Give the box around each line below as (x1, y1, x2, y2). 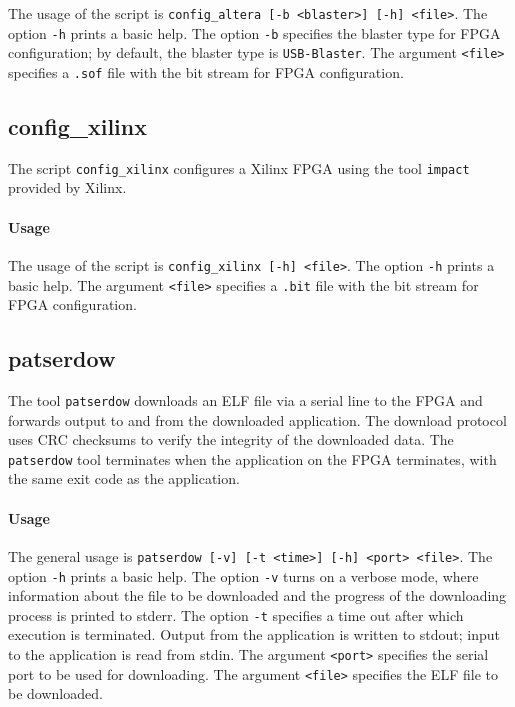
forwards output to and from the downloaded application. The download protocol (8, 409, 507, 430)
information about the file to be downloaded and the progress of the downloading (8, 585, 507, 606)
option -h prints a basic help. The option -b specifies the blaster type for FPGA (8, 22, 501, 43)
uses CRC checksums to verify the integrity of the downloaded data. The (8, 429, 454, 450)
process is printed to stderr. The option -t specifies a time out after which (8, 604, 464, 625)
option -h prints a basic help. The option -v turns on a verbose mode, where (8, 565, 479, 586)
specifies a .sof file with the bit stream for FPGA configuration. (8, 61, 404, 82)
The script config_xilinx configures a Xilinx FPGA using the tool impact (8, 157, 470, 178)
